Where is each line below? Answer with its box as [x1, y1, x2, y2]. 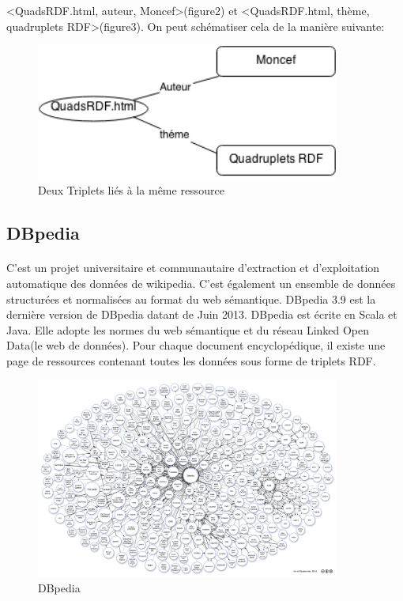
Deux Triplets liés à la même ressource [38, 182, 224, 198]
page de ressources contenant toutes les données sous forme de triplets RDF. [6, 352, 376, 369]
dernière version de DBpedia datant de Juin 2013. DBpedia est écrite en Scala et [6, 306, 397, 323]
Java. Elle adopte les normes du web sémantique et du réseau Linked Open [6, 321, 370, 338]
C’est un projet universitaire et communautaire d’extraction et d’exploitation [6, 259, 380, 276]
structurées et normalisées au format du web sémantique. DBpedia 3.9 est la [6, 290, 376, 307]
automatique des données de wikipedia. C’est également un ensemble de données [6, 274, 396, 291]
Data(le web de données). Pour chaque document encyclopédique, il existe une [6, 337, 386, 353]
